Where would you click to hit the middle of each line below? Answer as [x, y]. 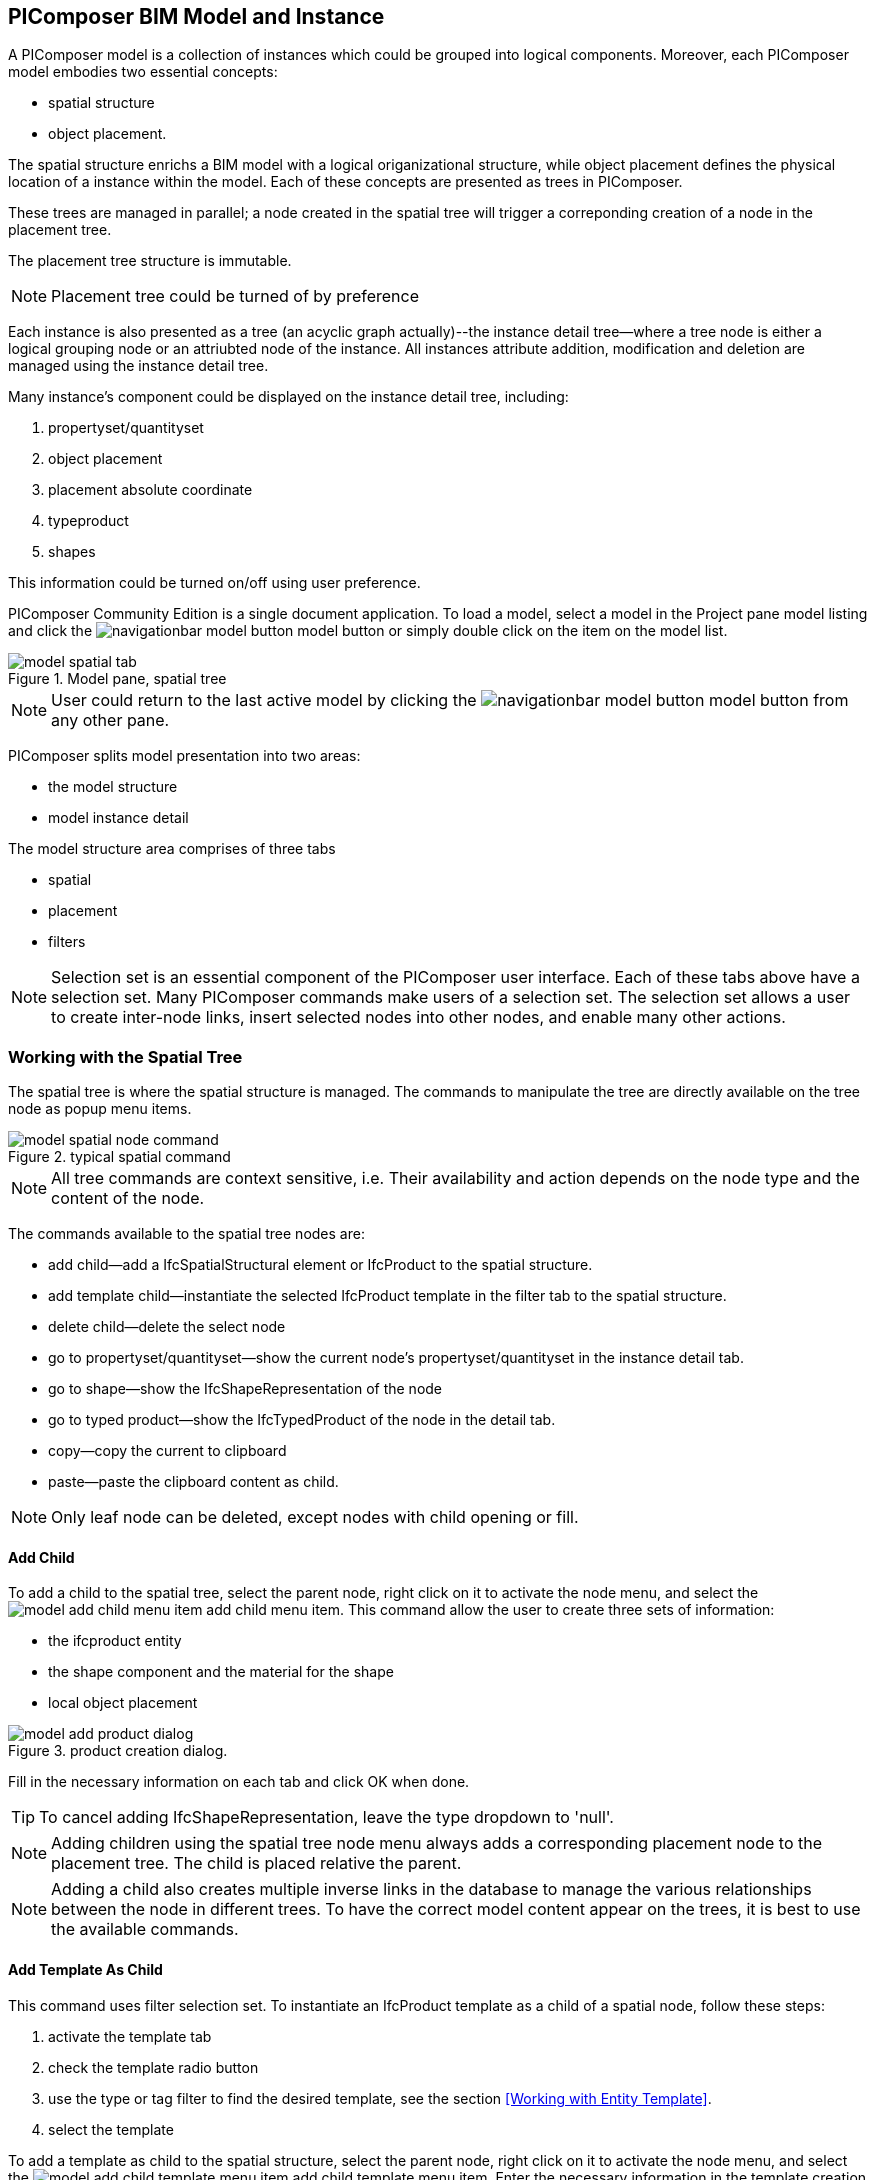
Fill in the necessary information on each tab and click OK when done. [239, 1782]
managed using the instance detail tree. [138, 366]
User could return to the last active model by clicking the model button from [450, 700]
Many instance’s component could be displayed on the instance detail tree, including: [288, 397]
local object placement [123, 1703]
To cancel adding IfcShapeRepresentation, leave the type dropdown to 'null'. [326, 1817]
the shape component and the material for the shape [221, 1672]
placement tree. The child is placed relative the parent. [256, 1863]
